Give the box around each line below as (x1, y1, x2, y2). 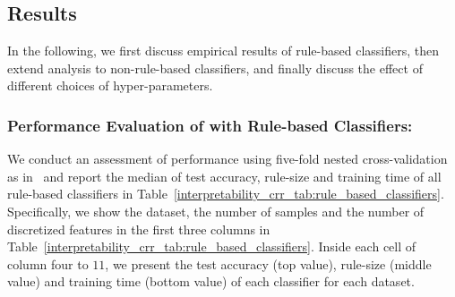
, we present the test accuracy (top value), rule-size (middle (105, 254, 432, 273)
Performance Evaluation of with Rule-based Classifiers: (7, 114, 413, 136)
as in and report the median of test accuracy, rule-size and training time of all (7, 166, 442, 185)
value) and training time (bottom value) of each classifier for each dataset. (7, 272, 415, 291)
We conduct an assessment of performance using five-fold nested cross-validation (7, 149, 448, 168)
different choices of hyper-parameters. (7, 76, 213, 95)
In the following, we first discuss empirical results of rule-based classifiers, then (7, 41, 439, 60)
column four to (7, 254, 89, 273)
